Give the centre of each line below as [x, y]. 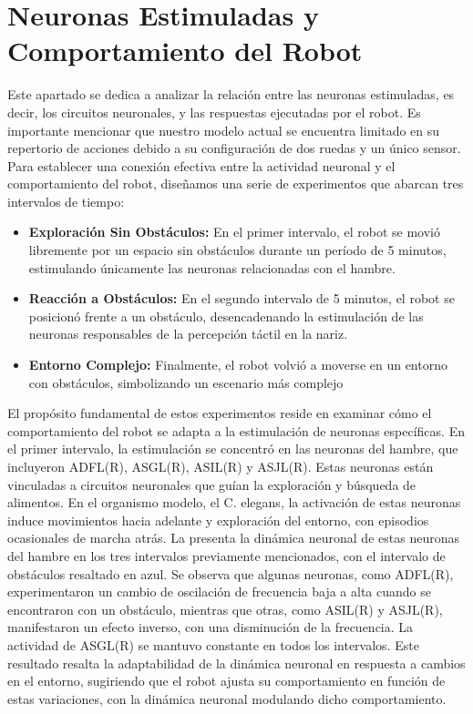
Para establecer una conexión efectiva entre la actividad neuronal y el [201, 165]
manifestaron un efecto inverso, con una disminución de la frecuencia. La [211, 627]
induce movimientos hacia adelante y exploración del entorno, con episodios [218, 520]
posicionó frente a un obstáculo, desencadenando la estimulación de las [226, 316]
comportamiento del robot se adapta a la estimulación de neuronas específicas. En [236, 430]
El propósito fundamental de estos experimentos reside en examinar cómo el [220, 413]
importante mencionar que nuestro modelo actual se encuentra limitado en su [224, 130]
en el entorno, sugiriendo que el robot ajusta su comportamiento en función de [226, 681]
